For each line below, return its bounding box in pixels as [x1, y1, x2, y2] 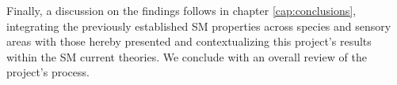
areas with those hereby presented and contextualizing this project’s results [6, 33, 372, 50]
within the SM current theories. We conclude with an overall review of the [6, 48, 367, 65]
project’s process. [6, 64, 90, 80]
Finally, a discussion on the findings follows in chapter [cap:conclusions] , [6, 2, 357, 18]
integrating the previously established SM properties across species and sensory [6, 17, 391, 34]
